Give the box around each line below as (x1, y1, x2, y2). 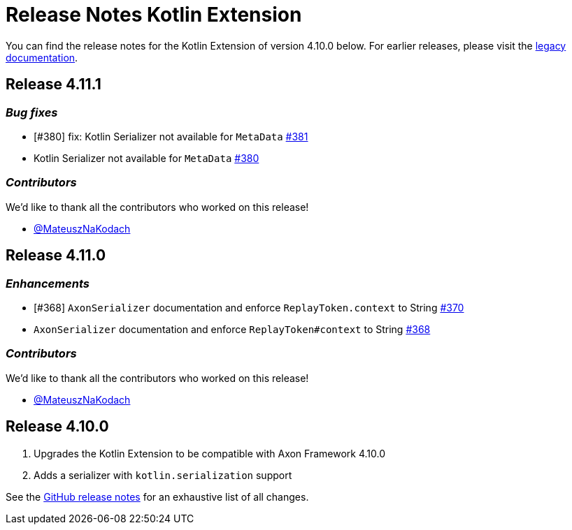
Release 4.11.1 (6, 75, 101, 94)
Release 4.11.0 (6, 246, 106, 265)
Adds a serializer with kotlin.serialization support (34, 469, 292, 481)
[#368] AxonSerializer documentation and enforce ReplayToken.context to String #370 (34, 301, 464, 314)
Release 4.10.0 (6, 418, 109, 436)
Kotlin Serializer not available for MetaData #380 (34, 152, 259, 164)
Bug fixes (6, 105, 58, 119)
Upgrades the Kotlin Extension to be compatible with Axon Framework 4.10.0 (34, 447, 386, 459)
